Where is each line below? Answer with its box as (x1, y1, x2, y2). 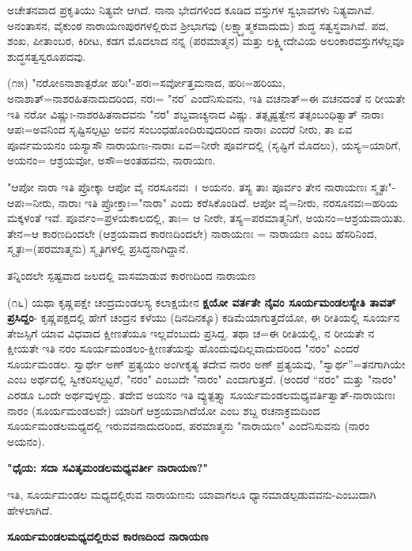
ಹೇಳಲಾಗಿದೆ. (7, 501, 53, 518)
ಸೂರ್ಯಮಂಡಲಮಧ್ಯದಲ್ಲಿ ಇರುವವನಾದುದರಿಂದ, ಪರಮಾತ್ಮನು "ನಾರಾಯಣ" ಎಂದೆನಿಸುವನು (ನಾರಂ (7, 417, 370, 434)
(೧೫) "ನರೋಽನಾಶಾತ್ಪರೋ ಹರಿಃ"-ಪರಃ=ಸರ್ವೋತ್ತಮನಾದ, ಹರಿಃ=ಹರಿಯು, (7, 74, 285, 91)
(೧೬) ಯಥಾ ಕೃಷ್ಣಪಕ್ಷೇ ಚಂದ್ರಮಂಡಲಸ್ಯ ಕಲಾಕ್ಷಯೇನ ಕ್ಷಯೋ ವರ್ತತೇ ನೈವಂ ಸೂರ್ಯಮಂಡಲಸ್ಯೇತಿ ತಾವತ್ (7, 293, 396, 310)
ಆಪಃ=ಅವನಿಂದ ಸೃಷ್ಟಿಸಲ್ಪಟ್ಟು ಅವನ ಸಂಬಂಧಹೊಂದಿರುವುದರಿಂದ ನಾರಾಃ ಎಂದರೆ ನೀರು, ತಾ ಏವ (7, 121, 353, 138)
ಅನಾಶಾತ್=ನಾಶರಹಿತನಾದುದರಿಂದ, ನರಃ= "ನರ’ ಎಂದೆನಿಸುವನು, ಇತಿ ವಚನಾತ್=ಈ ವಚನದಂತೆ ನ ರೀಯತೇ (7, 89, 406, 106)
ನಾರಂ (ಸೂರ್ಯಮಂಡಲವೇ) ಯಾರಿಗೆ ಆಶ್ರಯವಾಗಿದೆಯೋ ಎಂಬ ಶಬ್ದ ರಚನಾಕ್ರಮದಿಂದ (7, 402, 320, 418)
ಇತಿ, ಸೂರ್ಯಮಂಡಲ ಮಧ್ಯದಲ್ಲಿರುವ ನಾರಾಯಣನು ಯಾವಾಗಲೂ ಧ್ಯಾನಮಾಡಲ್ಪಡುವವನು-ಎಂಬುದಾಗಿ (7, 486, 376, 503)
